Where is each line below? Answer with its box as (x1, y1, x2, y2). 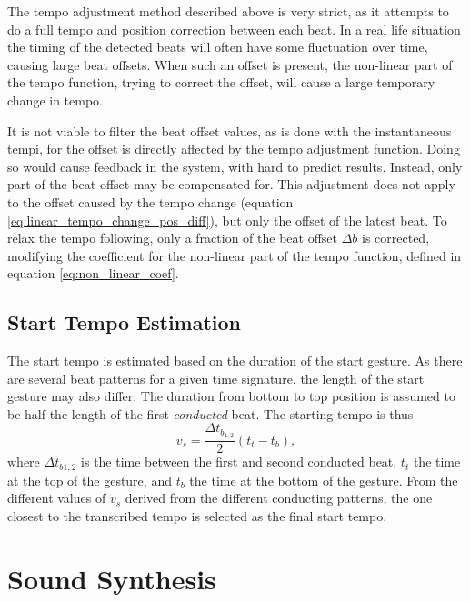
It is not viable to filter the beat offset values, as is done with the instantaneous (7, 121, 452, 140)
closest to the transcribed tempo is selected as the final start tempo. (7, 507, 387, 526)
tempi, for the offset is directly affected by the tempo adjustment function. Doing (7, 139, 460, 158)
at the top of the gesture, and (7, 470, 172, 489)
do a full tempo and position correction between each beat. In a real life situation (7, 19, 461, 38)
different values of (7, 488, 106, 507)
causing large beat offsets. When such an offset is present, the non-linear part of (7, 55, 453, 74)
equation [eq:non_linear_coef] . (7, 264, 179, 283)
